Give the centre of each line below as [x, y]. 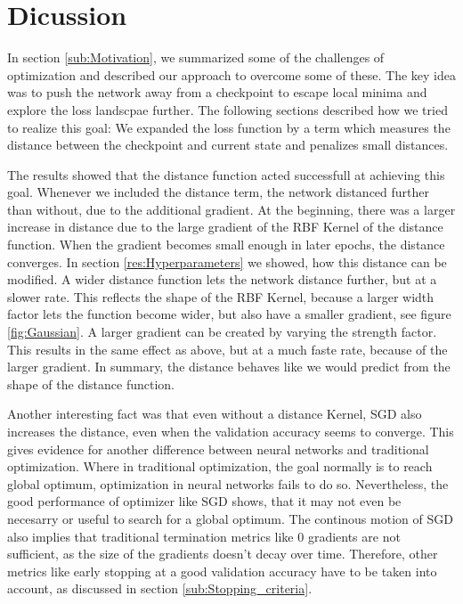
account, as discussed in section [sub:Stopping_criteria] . [160, 588]
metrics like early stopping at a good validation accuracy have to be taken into [222, 571]
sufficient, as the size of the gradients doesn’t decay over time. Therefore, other [223, 554]
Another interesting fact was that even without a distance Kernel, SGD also [215, 414]
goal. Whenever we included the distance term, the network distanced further [219, 192]
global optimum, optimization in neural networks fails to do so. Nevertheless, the [228, 483]
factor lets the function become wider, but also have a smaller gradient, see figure [229, 314]
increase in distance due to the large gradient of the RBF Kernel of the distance [225, 227]
